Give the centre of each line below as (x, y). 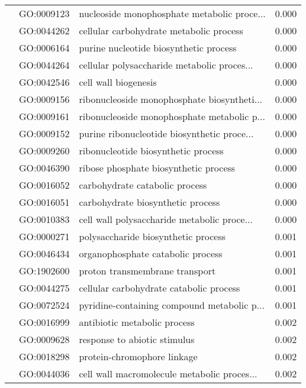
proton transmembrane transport (147, 271)
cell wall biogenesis (118, 82)
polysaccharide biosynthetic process (152, 236)
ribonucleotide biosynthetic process (151, 151)
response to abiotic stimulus (137, 339)
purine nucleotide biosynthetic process (158, 48)
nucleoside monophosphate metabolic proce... (172, 13)
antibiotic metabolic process (137, 322)
